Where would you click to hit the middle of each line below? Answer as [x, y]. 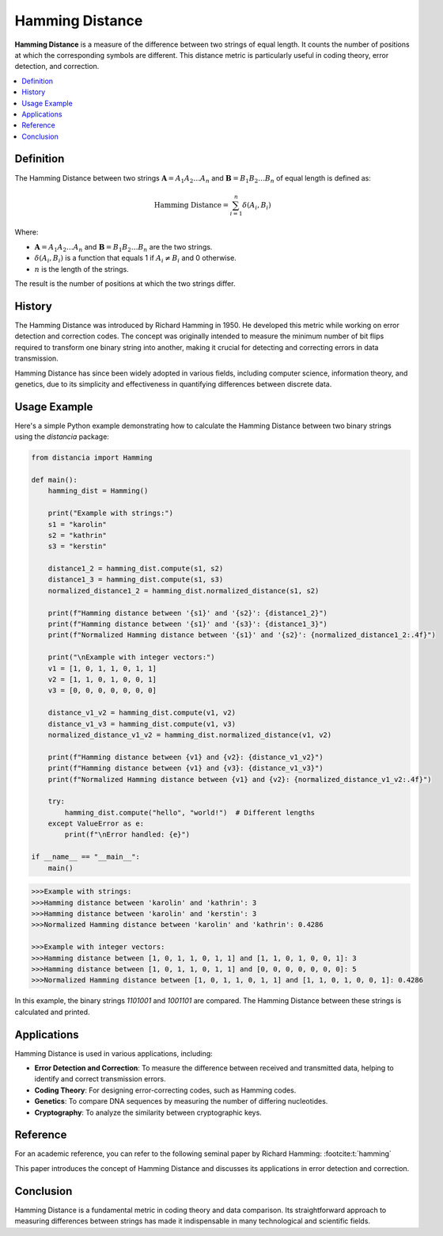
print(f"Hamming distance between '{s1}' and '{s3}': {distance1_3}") [188, 624]
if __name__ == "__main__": [85, 857]
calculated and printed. [52, 1012]
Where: [27, 232]
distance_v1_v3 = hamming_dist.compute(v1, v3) [142, 724]
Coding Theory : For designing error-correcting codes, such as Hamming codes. [165, 1090]
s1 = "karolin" [77, 524]
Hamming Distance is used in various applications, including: [114, 1053]
